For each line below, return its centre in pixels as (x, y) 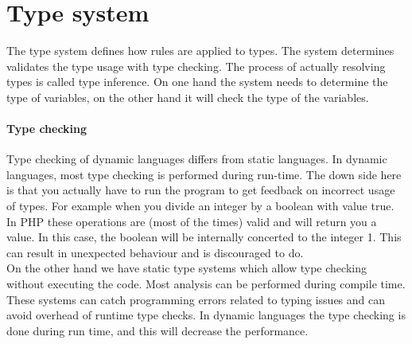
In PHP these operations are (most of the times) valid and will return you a (192, 221)
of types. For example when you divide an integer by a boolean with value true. (200, 206)
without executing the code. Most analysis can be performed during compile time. (206, 284)
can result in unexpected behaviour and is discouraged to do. (155, 252)
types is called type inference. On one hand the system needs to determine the (197, 82)
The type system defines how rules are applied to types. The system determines (200, 51)
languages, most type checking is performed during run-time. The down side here (204, 174)
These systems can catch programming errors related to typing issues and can (196, 299)
